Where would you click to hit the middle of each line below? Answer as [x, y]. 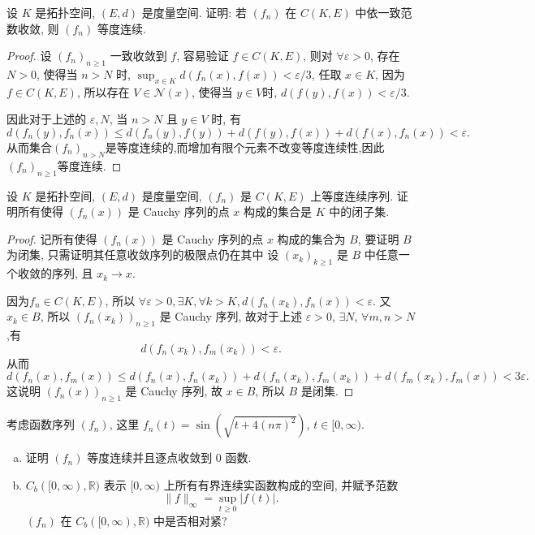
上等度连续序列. [352, 195]
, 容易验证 [203, 56]
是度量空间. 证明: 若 [194, 12]
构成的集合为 [311, 238]
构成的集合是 [278, 211]
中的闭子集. [359, 211]
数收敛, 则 [33, 28]
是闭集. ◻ [327, 391]
